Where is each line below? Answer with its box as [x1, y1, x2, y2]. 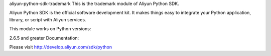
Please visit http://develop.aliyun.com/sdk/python [9, 44, 112, 50]
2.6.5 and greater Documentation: [9, 35, 79, 41]
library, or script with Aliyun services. [9, 16, 86, 22]
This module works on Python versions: [9, 26, 91, 32]
